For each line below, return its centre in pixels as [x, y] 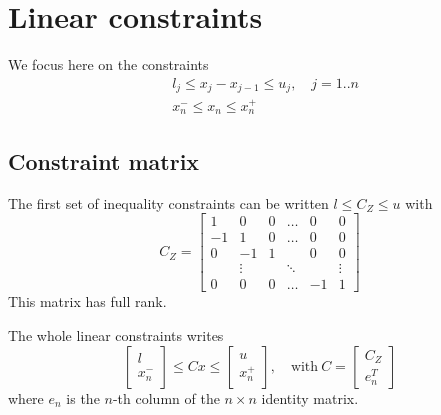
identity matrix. [310, 397]
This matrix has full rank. [87, 301]
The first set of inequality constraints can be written [168, 202]
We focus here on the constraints [108, 64]
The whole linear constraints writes [116, 335]
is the [83, 397]
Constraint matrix [104, 160]
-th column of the [166, 397]
